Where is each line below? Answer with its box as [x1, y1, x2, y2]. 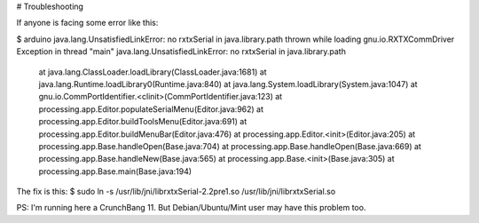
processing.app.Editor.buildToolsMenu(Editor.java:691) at [38, 116, 247, 127]
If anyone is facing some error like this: [16, 18, 159, 28]
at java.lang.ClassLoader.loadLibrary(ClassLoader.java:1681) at [38, 67, 267, 77]
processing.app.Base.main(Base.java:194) [38, 165, 192, 177]
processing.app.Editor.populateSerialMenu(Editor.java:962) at [38, 103, 264, 115]
